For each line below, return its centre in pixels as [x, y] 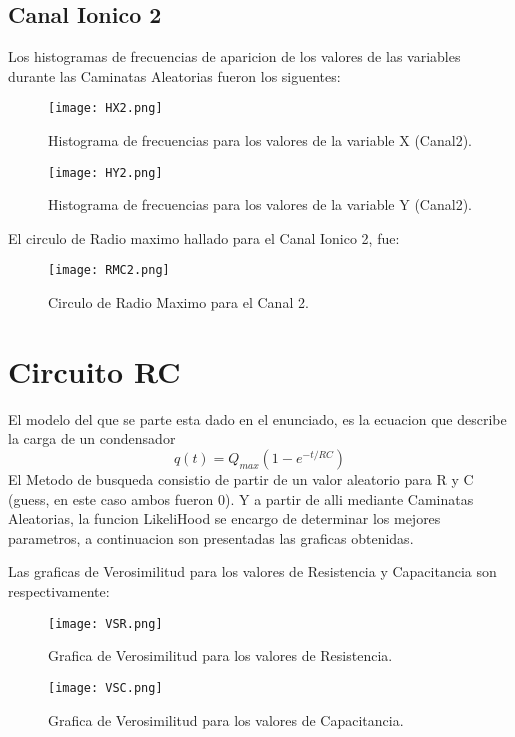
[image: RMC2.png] [109, 270]
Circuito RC [94, 370]
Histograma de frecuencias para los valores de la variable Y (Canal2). [260, 204]
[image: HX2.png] [105, 108]
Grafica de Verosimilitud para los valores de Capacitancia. [226, 719]
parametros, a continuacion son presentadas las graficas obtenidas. [211, 537]
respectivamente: [59, 591]
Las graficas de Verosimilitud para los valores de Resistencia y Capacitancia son [252, 571]
